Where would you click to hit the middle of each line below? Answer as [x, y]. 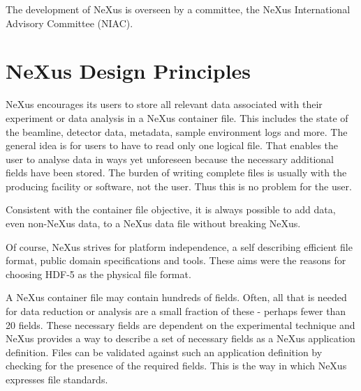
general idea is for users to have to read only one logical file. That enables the [172, 145]
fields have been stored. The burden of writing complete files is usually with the [176, 172]
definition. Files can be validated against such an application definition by [164, 352]
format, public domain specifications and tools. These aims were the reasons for [176, 260]
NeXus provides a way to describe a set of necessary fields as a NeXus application [180, 338]
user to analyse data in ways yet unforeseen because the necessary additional [170, 159]
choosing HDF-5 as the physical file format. [98, 274]
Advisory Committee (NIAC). [69, 23]
